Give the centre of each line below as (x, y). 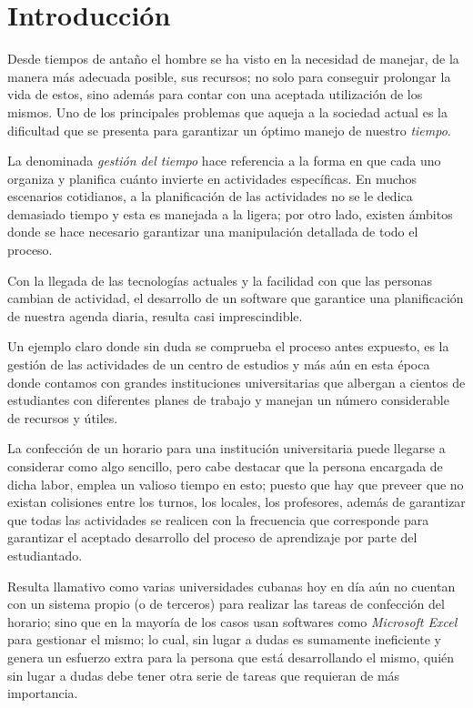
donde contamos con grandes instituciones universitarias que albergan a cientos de (236, 382)
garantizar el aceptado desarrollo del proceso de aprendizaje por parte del (212, 537)
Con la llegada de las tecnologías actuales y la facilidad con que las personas (220, 280)
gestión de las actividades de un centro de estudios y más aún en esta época (219, 364)
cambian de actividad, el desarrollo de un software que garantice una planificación (236, 298)
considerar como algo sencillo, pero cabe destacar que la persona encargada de (225, 466)
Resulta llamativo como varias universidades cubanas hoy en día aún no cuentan (231, 586)
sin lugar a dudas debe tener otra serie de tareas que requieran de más (204, 675)
